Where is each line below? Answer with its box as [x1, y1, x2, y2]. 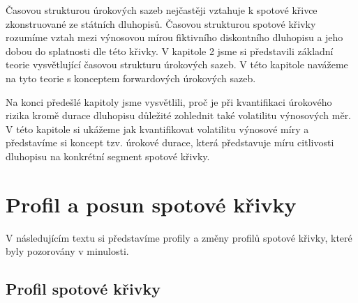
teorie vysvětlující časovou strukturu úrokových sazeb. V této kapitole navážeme [6, 57, 348, 72]
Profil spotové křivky [6, 278, 161, 300]
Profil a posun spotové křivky [6, 189, 297, 218]
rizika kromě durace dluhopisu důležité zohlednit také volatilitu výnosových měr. [6, 108, 352, 123]
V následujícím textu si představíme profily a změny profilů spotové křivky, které [6, 230, 352, 244]
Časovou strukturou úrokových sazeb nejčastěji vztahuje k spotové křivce [6, 3, 318, 17]
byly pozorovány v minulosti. [6, 244, 129, 258]
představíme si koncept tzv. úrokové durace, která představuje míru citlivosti [6, 135, 334, 150]
